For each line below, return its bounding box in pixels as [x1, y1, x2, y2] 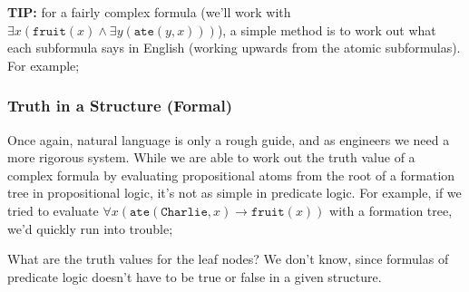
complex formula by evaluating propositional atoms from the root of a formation [7, 165, 455, 184]
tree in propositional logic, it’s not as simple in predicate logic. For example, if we [7, 183, 462, 202]
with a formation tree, [329, 200, 453, 219]
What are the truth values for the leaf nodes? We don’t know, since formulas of [7, 249, 449, 268]
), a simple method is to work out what [217, 20, 436, 39]
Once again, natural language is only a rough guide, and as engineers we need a [7, 130, 450, 149]
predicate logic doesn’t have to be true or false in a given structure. [7, 267, 382, 286]
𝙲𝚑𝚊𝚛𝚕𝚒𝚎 [161, 205, 208, 219]
